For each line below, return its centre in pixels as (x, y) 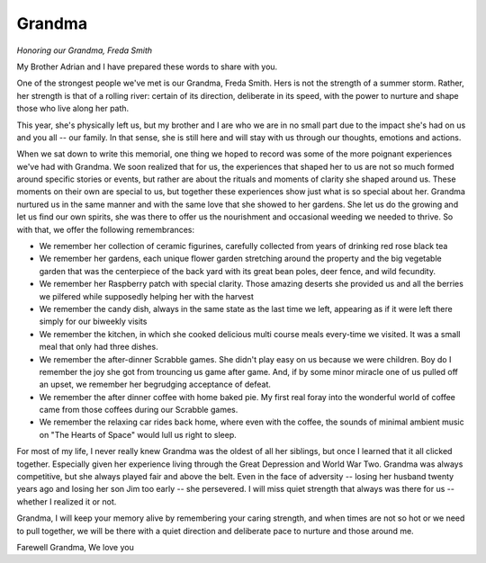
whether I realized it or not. (67, 501)
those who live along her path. (73, 109)
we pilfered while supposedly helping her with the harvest (146, 296)
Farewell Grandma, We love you (75, 547)
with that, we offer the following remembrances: (106, 229)
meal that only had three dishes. (99, 347)
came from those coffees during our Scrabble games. (139, 410)
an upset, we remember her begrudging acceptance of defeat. (155, 384)
